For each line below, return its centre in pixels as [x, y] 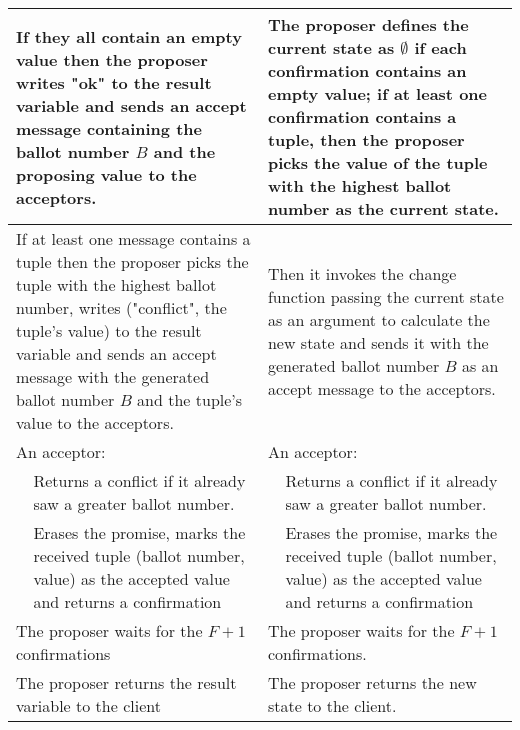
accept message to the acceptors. [381, 388]
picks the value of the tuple [377, 162]
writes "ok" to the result [114, 82]
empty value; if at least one [377, 93]
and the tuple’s [190, 399]
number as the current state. [383, 208]
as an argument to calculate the [378, 319]
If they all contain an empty [129, 36]
